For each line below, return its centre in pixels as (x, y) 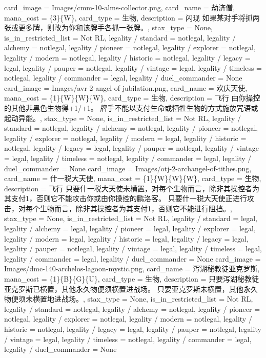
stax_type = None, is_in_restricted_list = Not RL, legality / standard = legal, (131, 218)
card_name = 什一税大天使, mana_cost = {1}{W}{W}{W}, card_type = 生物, (133, 178)
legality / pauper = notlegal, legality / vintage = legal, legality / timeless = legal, (133, 248)
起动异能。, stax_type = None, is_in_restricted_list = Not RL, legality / (122, 118)
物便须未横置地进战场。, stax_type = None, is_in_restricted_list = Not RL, (129, 299)
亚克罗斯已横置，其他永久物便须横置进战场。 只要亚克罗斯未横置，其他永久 (131, 289)
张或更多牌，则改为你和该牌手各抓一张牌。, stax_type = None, (108, 27)
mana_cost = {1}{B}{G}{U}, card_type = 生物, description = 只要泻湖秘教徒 (132, 279)
